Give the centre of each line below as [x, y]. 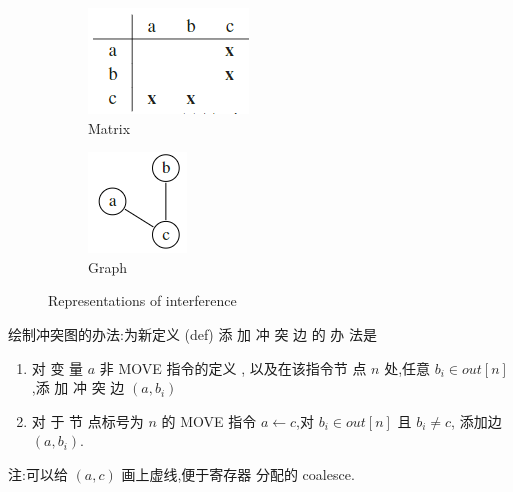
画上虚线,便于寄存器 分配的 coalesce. [238, 473]
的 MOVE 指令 [209, 420]
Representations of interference [142, 300]
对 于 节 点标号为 [87, 420]
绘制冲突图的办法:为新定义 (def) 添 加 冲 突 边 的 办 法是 [193, 333]
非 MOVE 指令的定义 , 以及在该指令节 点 [233, 367]
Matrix [109, 127]
